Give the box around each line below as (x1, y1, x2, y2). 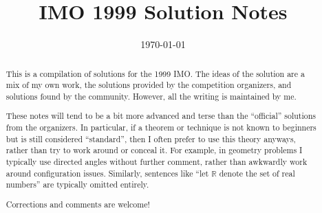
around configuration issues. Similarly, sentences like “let (6, 167, 209, 179)
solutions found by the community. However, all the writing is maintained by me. (6, 90, 297, 102)
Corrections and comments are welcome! (6, 198, 150, 210)
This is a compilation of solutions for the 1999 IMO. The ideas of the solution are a (6, 67, 305, 79)
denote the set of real (219, 167, 295, 179)
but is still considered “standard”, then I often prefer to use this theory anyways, (6, 133, 296, 144)
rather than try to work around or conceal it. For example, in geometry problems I (6, 144, 303, 156)
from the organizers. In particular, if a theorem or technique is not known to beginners (6, 122, 316, 133)
